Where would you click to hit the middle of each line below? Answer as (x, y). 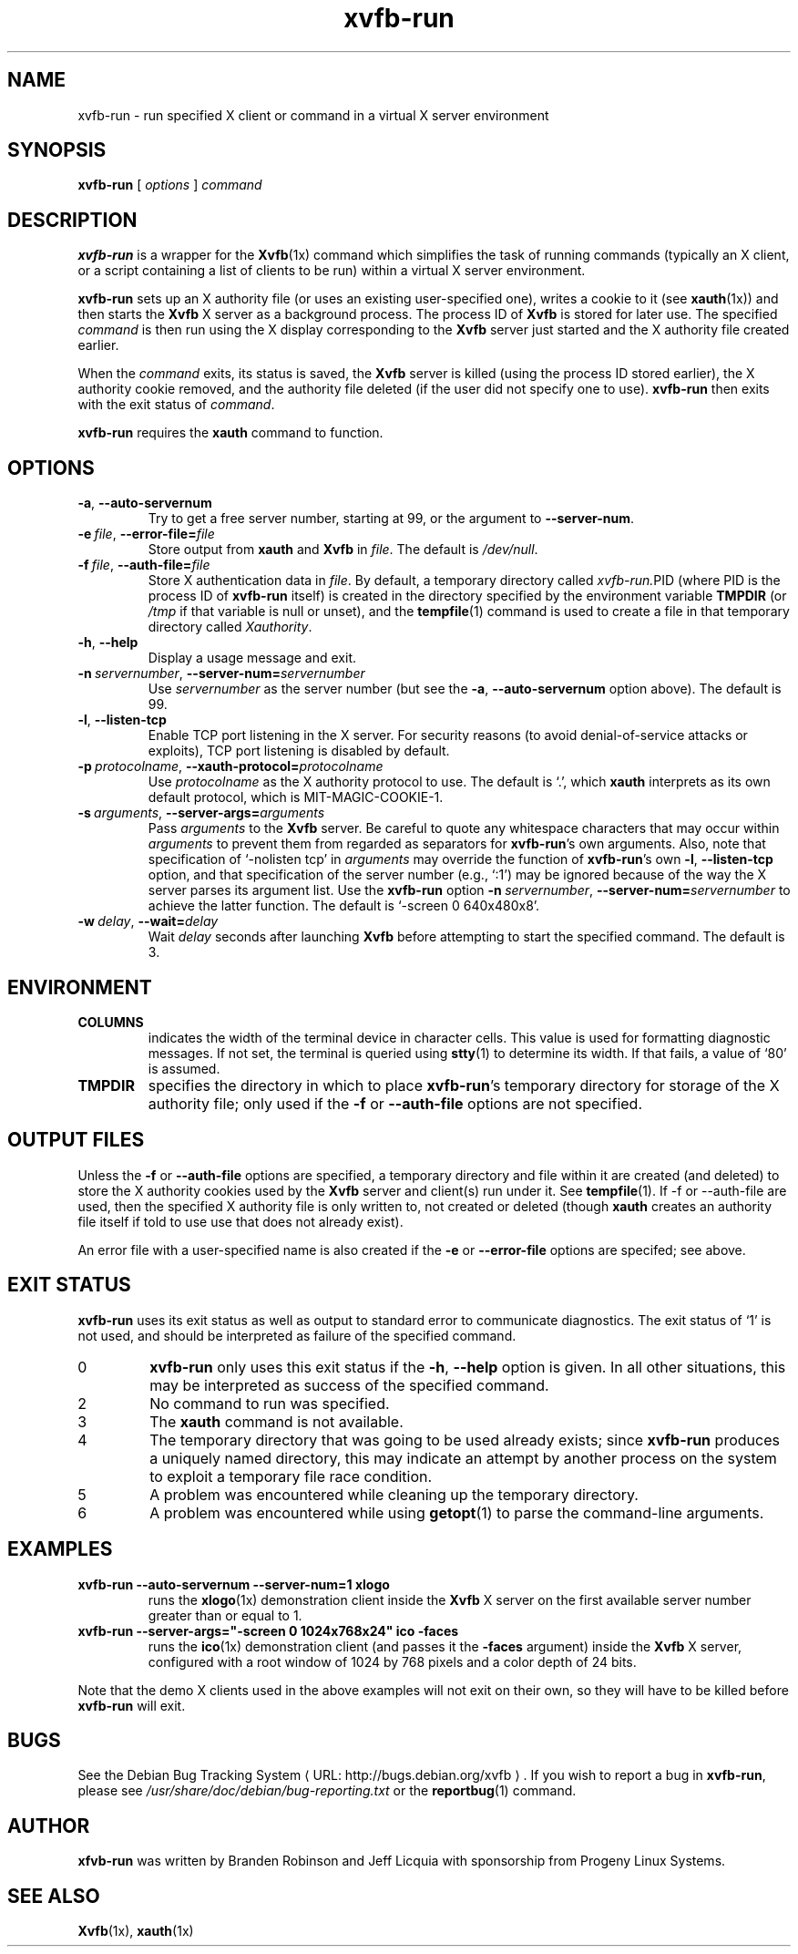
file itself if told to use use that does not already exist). (240, 1221)
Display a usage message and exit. (252, 658)
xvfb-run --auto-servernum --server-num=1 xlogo (234, 1584)
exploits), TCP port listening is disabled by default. (299, 751)
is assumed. (184, 1068)
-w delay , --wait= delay (148, 921)
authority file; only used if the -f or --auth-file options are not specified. (395, 1103)
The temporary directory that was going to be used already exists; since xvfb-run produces (465, 1440)
